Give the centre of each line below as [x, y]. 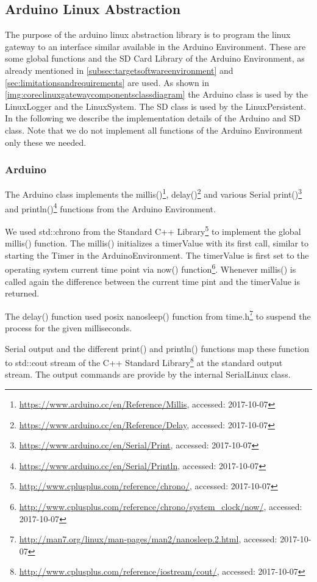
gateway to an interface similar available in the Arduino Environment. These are [155, 46]
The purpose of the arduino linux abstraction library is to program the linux [148, 34]
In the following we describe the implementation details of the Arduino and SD [153, 118]
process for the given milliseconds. [69, 327]
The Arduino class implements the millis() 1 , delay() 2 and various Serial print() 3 [154, 193]
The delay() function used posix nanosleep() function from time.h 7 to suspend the [158, 315]
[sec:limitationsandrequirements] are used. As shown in [107, 82]
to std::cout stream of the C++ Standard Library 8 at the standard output [144, 361]
